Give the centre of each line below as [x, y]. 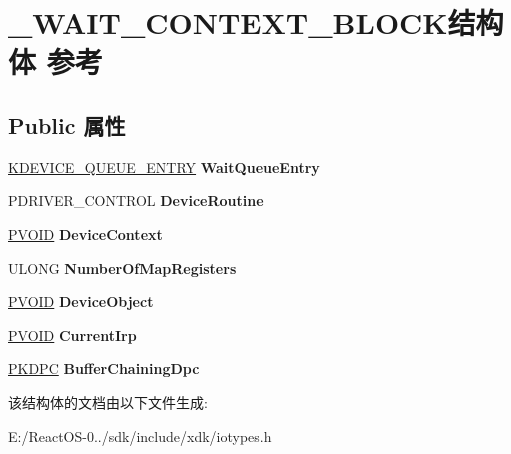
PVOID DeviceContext [85, 233]
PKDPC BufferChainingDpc [104, 368]
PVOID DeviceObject [81, 301]
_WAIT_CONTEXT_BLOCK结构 [256, 22]
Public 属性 [67, 124]
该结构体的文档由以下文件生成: [108, 401]
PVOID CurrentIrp [72, 334]
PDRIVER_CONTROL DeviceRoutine [136, 200]
